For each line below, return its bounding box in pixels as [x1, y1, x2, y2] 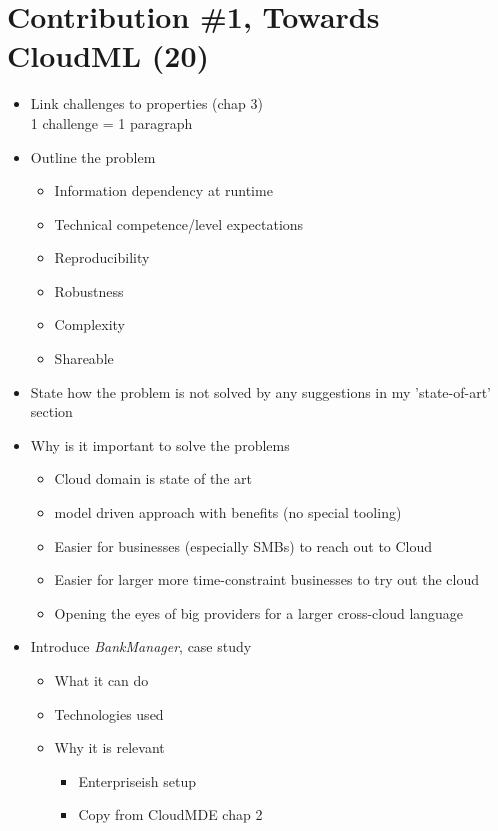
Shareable [54, 348, 114, 369]
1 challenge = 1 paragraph [30, 112, 193, 133]
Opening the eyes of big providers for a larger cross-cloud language [54, 602, 464, 623]
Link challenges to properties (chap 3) [30, 93, 263, 114]
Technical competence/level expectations [54, 213, 304, 234]
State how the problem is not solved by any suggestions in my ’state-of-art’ [30, 381, 491, 402]
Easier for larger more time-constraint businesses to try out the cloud [54, 569, 480, 590]
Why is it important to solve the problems [30, 434, 290, 455]
